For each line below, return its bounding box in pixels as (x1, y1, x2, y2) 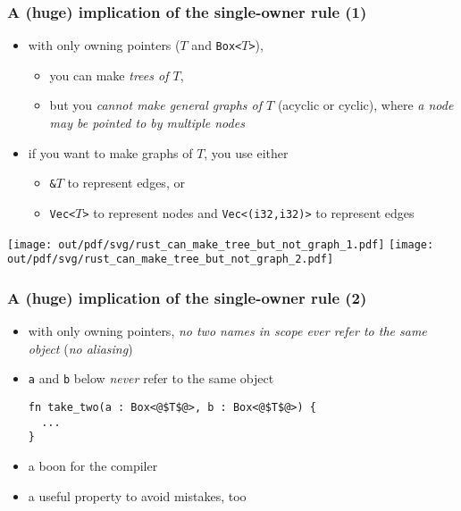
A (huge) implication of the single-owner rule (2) (7, 286, 367, 308)
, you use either (204, 143, 289, 162)
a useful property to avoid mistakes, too (28, 486, 247, 505)
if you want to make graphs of (28, 143, 193, 162)
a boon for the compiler (28, 456, 158, 474)
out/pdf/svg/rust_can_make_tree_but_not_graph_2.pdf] (7, 253, 334, 266)
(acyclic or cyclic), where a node (277, 96, 454, 114)
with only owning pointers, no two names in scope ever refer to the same (28, 322, 427, 340)
